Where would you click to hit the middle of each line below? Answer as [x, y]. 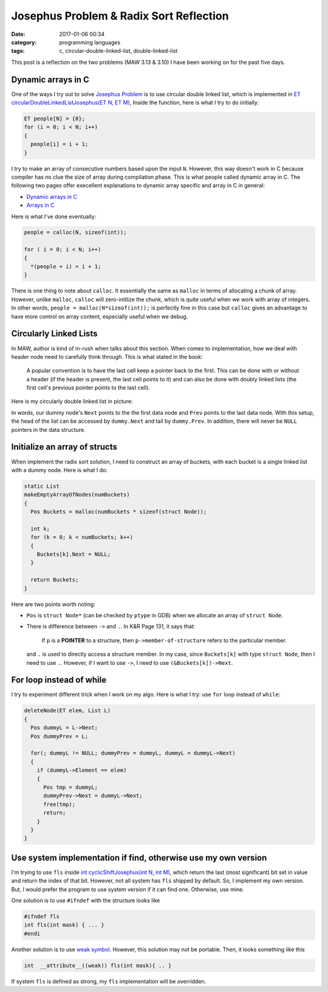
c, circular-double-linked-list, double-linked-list [118, 51]
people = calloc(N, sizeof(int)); [75, 232]
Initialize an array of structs [64, 447]
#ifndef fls [42, 916]
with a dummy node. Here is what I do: [60, 470]
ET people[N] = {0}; [54, 119]
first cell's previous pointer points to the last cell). [88, 388]
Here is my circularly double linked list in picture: [72, 401]
